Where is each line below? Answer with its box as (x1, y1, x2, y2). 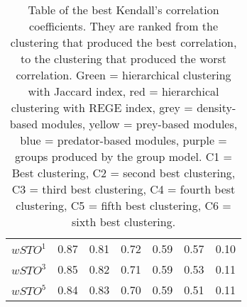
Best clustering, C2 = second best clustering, (11, 164, 236, 181)
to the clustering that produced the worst (20, 50, 227, 67)
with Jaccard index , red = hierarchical (28, 83, 219, 99)
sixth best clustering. (71, 213, 176, 230)
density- (197, 99, 236, 116)
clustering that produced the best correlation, (10, 34, 237, 50)
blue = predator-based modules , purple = (20, 132, 227, 148)
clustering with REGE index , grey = (11, 99, 193, 116)
